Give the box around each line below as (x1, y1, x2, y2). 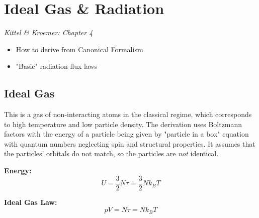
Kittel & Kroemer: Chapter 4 (4, 27, 93, 38)
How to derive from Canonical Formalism (16, 44, 143, 54)
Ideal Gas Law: (4, 196, 57, 207)
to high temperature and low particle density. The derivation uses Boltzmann (4, 119, 242, 129)
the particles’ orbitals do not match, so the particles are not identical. (4, 148, 219, 159)
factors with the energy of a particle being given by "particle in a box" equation (4, 129, 249, 139)
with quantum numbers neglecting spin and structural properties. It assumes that (4, 138, 255, 149)
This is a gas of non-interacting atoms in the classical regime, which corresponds (4, 109, 252, 120)
